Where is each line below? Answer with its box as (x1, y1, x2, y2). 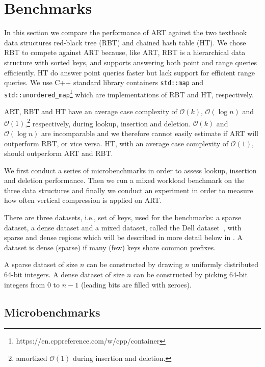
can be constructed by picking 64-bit (134, 269, 248, 280)
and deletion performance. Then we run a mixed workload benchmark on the (4, 175, 245, 186)
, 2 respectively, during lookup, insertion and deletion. (25, 116, 191, 128)
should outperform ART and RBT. (4, 148, 113, 159)
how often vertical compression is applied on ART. (4, 195, 162, 205)
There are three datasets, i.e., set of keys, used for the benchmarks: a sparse (4, 212, 242, 223)
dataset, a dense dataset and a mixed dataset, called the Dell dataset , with (4, 222, 242, 232)
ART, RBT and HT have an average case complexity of (4, 106, 177, 117)
